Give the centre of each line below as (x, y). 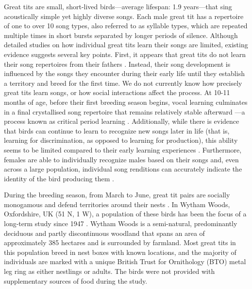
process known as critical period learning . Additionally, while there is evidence (122, 121)
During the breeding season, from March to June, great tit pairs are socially (117, 195)
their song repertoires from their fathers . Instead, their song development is (117, 64)
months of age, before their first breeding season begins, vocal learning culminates (126, 102)
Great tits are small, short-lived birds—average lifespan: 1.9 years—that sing (118, 6)
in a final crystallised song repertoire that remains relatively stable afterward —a (125, 111)
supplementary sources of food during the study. (76, 280)
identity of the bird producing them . (59, 178)
